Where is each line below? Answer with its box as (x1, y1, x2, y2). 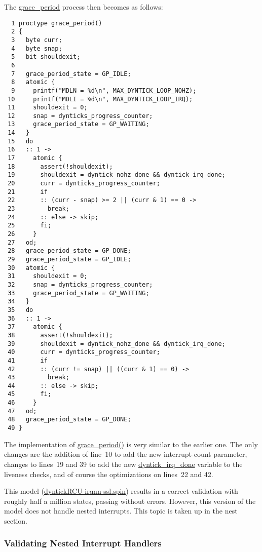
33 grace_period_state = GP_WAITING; (8, 289, 149, 297)
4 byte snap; (11, 45, 62, 52)
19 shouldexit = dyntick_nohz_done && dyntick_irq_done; (8, 171, 226, 179)
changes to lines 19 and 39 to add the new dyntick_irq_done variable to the (4, 458, 243, 469)
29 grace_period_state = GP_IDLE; (8, 255, 131, 263)
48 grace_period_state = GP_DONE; (8, 416, 131, 423)
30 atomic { (8, 264, 55, 271)
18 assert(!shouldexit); (8, 163, 113, 170)
